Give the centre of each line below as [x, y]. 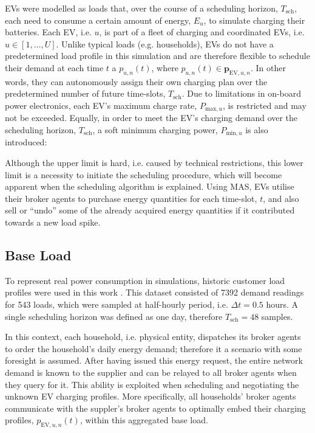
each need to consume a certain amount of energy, [98, 20]
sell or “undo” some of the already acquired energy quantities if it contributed [150, 210]
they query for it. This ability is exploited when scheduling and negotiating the [152, 384]
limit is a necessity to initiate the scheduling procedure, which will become [144, 174]
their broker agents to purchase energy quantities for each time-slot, [131, 198]
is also [257, 130]
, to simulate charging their [254, 20]
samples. [277, 316]
